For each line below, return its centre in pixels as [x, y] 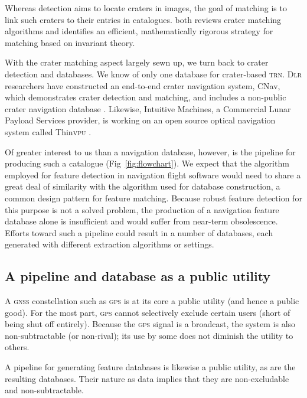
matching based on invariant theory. [70, 42]
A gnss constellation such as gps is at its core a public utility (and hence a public [152, 301]
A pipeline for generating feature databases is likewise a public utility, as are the [150, 367]
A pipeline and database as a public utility [138, 276]
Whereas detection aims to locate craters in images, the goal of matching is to [146, 8]
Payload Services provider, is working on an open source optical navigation [140, 120]
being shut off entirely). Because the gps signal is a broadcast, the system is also [150, 324]
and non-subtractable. [44, 390]
